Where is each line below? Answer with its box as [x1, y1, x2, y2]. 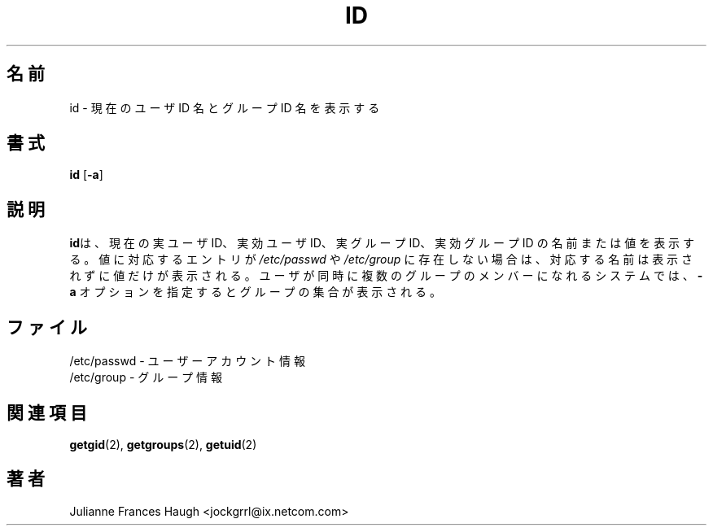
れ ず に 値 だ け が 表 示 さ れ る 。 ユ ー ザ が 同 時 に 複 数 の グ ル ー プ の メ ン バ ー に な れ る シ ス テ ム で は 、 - [69, 268, 703, 283]
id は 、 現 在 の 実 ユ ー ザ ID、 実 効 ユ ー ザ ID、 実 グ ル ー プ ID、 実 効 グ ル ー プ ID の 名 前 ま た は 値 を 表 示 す [69, 236, 695, 251]
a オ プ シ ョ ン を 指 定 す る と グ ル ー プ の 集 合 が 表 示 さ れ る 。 [69, 285, 441, 299]
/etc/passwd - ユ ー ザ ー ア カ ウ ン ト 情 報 [69, 354, 305, 368]
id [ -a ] [69, 168, 103, 182]
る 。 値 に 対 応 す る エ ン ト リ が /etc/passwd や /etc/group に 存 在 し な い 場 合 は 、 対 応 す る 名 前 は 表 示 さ [69, 252, 693, 267]
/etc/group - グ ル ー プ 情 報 [69, 370, 222, 385]
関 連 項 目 [7, 402, 87, 423]
